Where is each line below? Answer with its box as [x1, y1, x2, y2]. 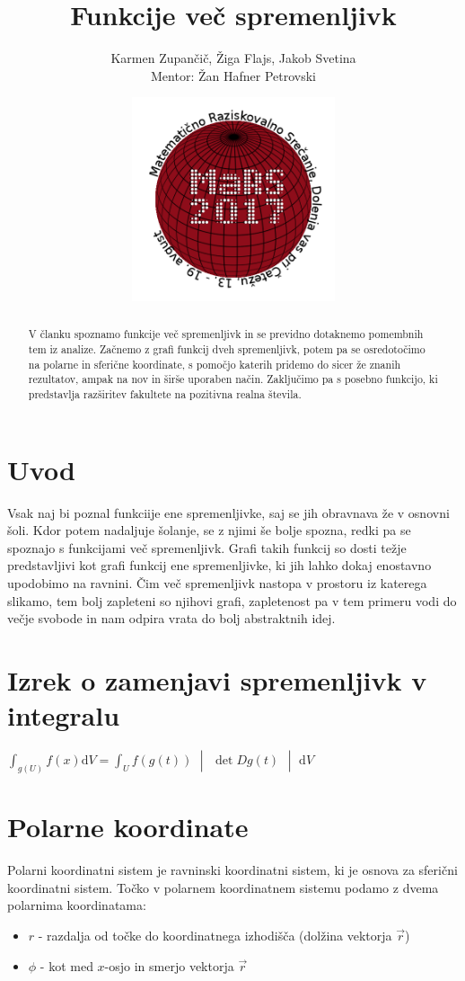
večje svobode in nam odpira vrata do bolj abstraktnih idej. [7, 609, 336, 628]
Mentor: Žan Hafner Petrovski [151, 66, 316, 85]
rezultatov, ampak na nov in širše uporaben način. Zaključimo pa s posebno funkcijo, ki [28, 371, 438, 387]
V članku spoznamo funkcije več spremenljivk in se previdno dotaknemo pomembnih [28, 326, 424, 342]
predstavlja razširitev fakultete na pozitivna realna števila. [28, 387, 302, 402]
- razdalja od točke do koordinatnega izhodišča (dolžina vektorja [38, 925, 392, 944]
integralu [7, 697, 120, 734]
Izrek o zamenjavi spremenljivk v [7, 662, 427, 699]
